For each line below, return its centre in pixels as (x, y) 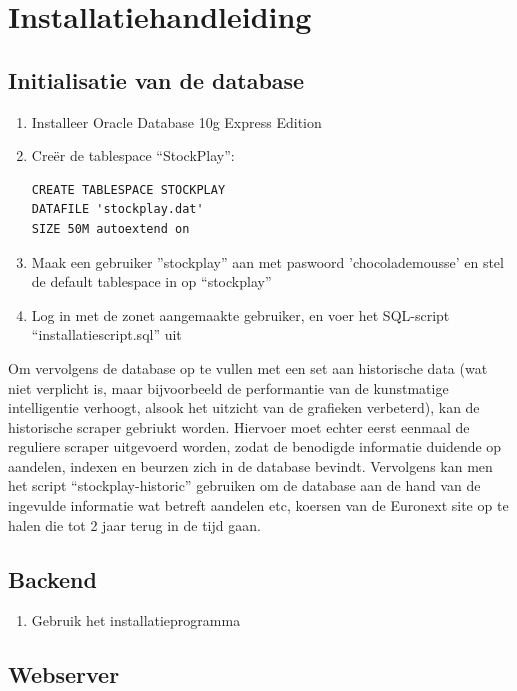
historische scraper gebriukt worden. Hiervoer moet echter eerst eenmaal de (239, 426)
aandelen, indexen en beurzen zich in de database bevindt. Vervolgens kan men (250, 465)
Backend (52, 578)
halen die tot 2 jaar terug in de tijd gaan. (134, 524)
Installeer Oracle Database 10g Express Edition (176, 121)
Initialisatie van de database (156, 79)
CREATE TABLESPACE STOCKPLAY (128, 189)
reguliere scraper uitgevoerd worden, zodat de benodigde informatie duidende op (255, 446)
